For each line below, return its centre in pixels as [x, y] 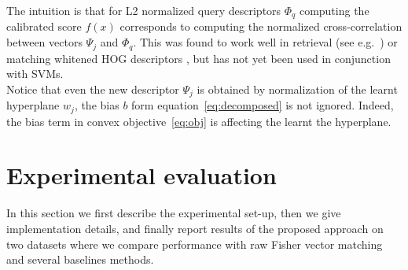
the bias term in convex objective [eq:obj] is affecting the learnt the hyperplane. [199, 121]
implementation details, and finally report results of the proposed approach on [195, 228]
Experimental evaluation [142, 175]
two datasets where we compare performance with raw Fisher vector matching [195, 244]
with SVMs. [35, 74]
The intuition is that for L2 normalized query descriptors [144, 10]
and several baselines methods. [80, 259]
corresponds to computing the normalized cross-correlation [261, 26]
